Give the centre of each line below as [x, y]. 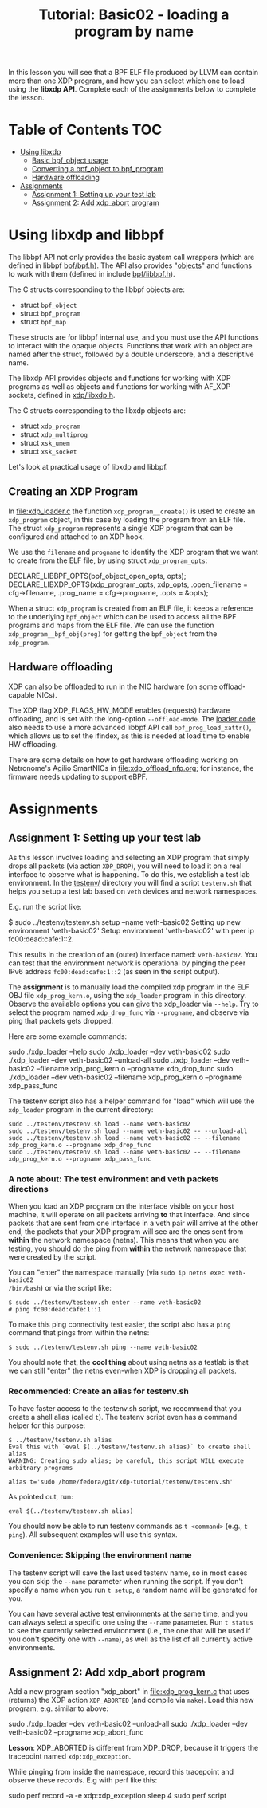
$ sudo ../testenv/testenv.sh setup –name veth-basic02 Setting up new [124, 922]
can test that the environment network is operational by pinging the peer [127, 963]
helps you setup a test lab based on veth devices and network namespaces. [133, 891]
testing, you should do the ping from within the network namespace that [128, 1248]
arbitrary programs [41, 1468]
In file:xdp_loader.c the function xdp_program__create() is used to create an [132, 511]
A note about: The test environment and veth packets [114, 1179]
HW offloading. [33, 744]
